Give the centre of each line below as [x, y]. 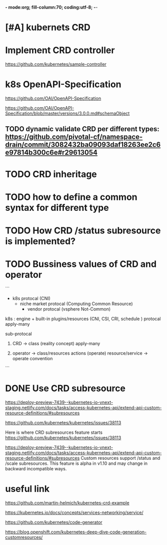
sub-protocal [18, 334]
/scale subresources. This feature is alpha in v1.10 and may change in [76, 463]
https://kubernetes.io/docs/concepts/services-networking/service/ [74, 512]
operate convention [32, 358]
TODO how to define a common [71, 197]
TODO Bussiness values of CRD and [81, 264]
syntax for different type [57, 208]
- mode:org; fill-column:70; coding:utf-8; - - [51, 7]
